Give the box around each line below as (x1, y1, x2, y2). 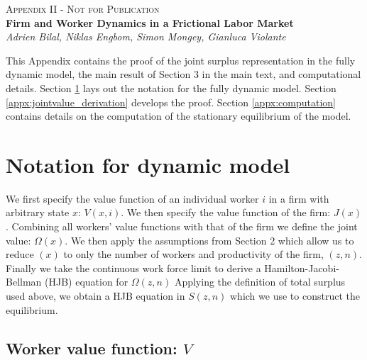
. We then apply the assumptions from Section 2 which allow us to (65, 232, 354, 247)
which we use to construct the (230, 288, 360, 303)
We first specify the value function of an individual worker (6, 191, 259, 206)
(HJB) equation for (45, 274, 128, 289)
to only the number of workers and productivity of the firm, (63, 247, 324, 261)
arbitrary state (6, 205, 70, 220)
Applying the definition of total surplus (174, 274, 346, 289)
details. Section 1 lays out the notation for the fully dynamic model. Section (6, 80, 336, 95)
